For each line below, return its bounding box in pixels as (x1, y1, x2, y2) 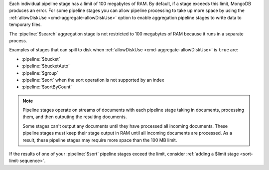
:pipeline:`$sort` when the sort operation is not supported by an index (21, 77, 164, 83)
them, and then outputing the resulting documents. (22, 114, 127, 120)
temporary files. (9, 21, 42, 27)
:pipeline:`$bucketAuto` (21, 63, 70, 69)
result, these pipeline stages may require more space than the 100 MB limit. (22, 137, 177, 143)
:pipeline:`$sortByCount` (21, 84, 72, 90)
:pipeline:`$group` (21, 70, 58, 76)
